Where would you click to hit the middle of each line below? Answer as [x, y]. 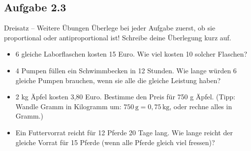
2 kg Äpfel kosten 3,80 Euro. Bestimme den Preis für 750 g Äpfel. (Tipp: [125, 97]
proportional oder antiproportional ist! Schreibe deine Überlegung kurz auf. [118, 37]
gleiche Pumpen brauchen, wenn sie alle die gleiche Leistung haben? [118, 80]
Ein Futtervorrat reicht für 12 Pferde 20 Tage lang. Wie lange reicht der [124, 132]
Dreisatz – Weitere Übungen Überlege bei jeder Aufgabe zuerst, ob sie [110, 28]
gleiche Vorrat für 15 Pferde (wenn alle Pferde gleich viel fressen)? [115, 142]
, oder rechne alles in [201, 106]
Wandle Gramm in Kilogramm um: [68, 106]
